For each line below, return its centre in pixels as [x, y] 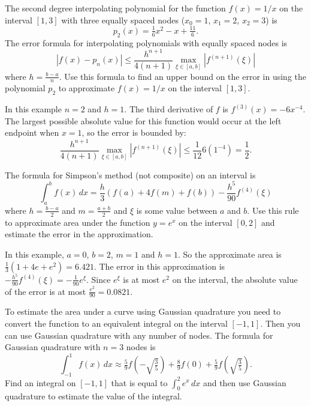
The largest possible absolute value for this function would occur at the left [143, 120]
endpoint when [32, 132]
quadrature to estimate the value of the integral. [93, 396]
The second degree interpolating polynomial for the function [115, 8]
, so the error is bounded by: [134, 132]
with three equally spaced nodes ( [123, 20]
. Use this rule [273, 210]
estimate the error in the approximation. [79, 234]
